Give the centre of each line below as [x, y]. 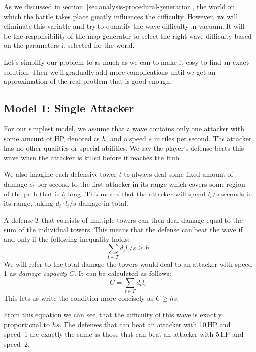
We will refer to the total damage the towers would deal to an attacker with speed [128, 263]
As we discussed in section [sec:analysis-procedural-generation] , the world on [120, 6]
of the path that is [32, 193]
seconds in [237, 193]
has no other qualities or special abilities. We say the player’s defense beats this [124, 148]
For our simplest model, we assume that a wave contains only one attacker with [124, 128]
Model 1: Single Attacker [69, 108]
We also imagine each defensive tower [60, 174]
